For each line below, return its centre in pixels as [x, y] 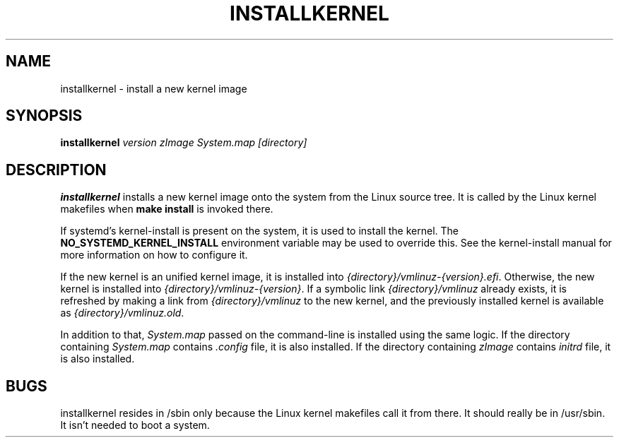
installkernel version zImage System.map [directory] [184, 143]
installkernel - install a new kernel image [154, 88]
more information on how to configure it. [154, 255]
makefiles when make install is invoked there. [167, 209]
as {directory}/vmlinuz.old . [122, 313]
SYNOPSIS [44, 116]
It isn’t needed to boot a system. [135, 425]
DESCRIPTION [56, 170]
